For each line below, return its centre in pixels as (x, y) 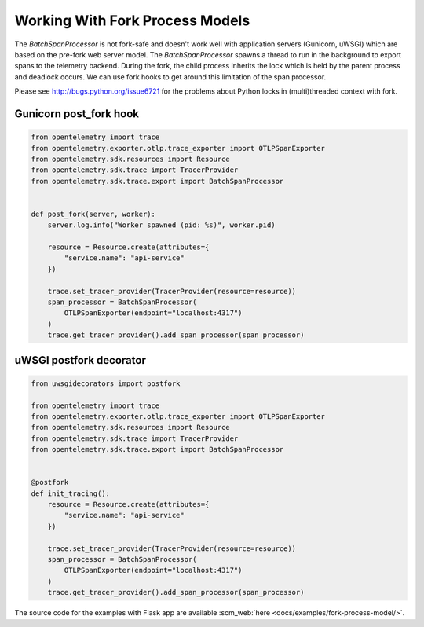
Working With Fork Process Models (132, 20)
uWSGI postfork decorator (80, 360)
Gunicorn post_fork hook (77, 114)
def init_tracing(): (70, 493)
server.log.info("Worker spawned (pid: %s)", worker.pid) (161, 225)
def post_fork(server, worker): (93, 214)
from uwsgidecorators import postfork (106, 383)
